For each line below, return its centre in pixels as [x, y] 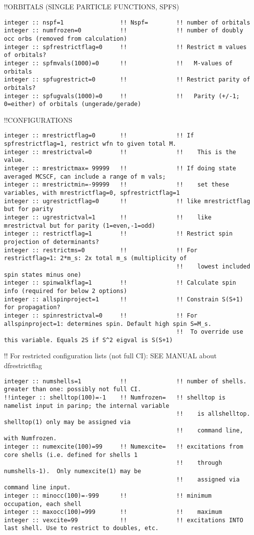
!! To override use [210, 332]
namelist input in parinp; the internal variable [87, 406]
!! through [199, 463]
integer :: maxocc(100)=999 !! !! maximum [113, 512]
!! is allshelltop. [213, 414]
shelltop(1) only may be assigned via [67, 422]
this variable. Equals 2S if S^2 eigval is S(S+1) [88, 340]
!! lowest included [213, 266]
